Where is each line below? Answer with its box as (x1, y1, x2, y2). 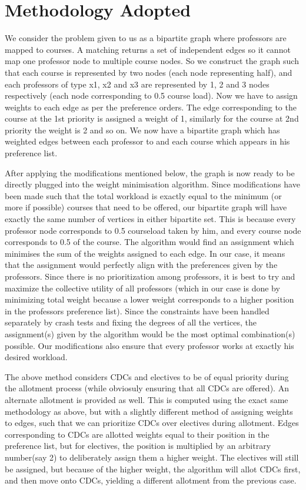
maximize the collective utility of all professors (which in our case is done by (5, 281, 280, 294)
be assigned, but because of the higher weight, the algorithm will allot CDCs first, (5, 462, 301, 475)
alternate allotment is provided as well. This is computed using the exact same (5, 393, 288, 405)
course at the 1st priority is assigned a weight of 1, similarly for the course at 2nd (5, 112, 299, 125)
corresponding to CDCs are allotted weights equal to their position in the (5, 428, 270, 440)
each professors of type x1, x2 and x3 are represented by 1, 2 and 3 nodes (5, 78, 270, 90)
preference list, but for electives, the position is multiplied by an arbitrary (5, 439, 271, 452)
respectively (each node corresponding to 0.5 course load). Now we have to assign (5, 89, 298, 102)
